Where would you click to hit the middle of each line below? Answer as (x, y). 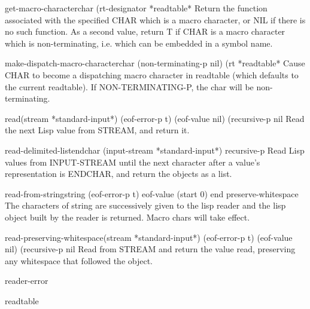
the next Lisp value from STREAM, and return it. (97, 130)
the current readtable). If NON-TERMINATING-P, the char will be (129, 86)
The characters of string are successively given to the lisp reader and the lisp (145, 205)
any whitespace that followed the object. (79, 260)
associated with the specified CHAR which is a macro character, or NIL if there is (155, 19)
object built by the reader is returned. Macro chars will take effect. (127, 217)
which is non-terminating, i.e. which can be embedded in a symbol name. (139, 43)
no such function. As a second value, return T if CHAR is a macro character (145, 31)
